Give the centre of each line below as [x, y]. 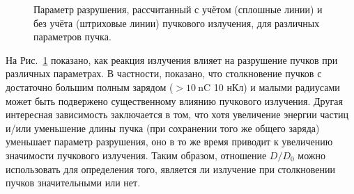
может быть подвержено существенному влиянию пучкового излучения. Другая [174, 100]
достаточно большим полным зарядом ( [90, 87]
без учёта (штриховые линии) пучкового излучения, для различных [177, 23]
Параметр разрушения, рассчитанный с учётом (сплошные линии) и [178, 9]
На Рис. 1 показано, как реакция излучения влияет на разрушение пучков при [172, 59]
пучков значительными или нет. [73, 183]
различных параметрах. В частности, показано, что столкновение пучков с [164, 73]
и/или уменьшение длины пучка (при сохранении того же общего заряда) [163, 128]
